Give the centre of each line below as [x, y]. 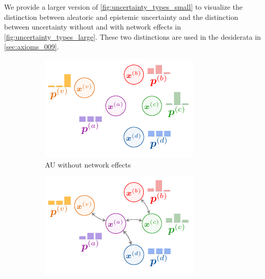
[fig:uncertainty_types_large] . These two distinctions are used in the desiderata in [132, 36]
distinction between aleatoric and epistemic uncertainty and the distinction [121, 17]
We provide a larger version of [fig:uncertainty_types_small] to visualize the [123, 7]
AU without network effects [88, 164]
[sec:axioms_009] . [32, 47]
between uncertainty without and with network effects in [93, 27]
